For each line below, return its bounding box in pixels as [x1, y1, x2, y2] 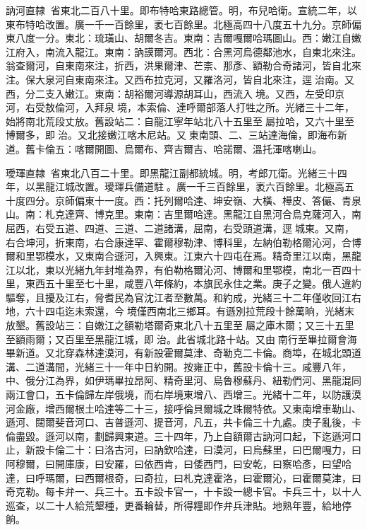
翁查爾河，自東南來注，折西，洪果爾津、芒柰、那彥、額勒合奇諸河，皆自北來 [6, 58, 361, 73]
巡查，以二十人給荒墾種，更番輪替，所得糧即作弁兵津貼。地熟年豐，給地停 [6, 497, 351, 512]
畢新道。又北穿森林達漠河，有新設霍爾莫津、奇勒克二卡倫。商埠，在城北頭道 [6, 345, 361, 360]
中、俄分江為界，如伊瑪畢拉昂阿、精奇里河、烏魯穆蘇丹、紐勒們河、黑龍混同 [6, 373, 361, 388]
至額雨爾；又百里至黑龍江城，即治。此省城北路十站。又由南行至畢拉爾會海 [6, 331, 357, 346]
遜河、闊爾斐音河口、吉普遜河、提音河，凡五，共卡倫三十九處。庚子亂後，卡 [6, 415, 361, 430]
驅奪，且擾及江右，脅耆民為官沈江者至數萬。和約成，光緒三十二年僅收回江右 [6, 289, 361, 304]
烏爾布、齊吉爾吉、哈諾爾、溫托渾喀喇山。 [124, 141, 322, 156]
